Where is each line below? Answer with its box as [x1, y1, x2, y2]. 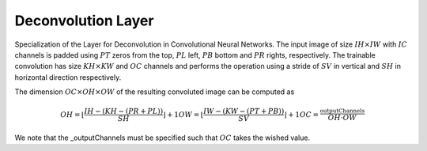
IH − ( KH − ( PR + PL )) [84, 107, 164, 116]
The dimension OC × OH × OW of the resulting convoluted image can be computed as [14, 87, 295, 96]
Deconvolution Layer [14, 12, 154, 29]
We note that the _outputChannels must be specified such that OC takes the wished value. [14, 133, 311, 142]
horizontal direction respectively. [14, 72, 122, 82]
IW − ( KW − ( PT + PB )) [202, 107, 285, 116]
